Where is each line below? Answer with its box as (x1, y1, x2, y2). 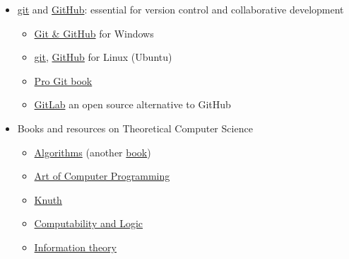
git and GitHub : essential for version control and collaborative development (17, 2, 344, 16)
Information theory (34, 239, 117, 254)
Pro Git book (34, 73, 93, 88)
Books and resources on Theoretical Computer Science (17, 120, 253, 135)
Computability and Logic (34, 216, 143, 231)
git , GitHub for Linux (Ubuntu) (34, 50, 172, 64)
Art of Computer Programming (34, 168, 170, 183)
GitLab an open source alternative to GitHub (34, 97, 231, 112)
